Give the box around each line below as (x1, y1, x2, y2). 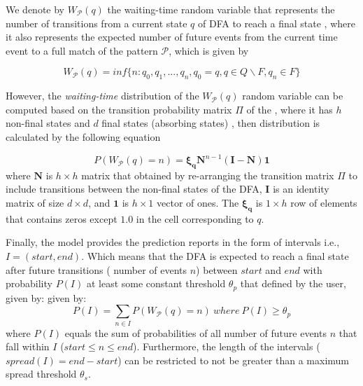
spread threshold (6, 366, 77, 381)
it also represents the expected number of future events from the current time (6, 29, 338, 44)
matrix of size (6, 195, 64, 210)
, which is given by (169, 43, 249, 57)
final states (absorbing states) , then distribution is (101, 116, 320, 130)
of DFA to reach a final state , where (198, 15, 355, 30)
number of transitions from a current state (6, 15, 187, 30)
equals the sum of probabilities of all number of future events (64, 325, 327, 340)
